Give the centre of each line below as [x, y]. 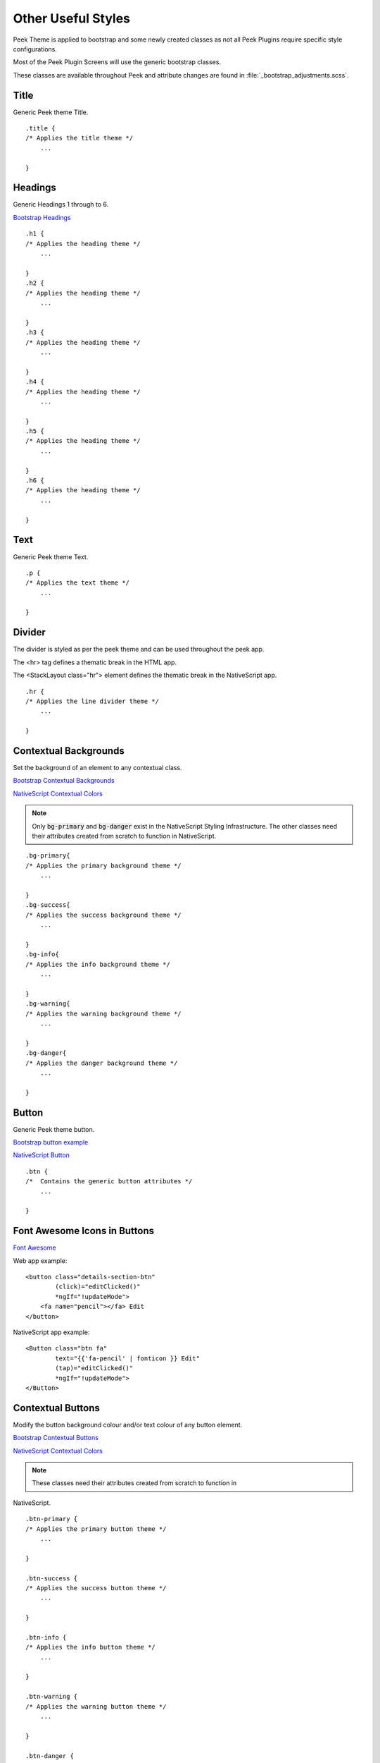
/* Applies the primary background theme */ [104, 865]
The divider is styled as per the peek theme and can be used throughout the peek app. [139, 649]
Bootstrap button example [51, 1142]
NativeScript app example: [51, 1332]
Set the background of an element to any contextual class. [97, 768]
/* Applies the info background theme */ [98, 964]
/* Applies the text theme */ [78, 583]
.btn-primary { [52, 1519]
